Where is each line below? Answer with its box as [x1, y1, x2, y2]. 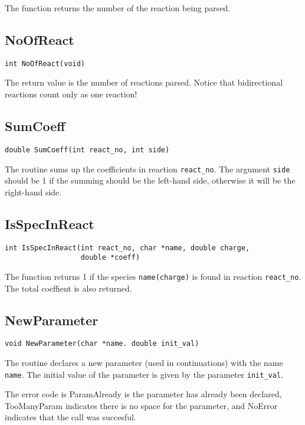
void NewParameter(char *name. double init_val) [5, 339, 199, 348]
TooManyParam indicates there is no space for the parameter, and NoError [5, 399, 278, 411]
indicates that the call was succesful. [5, 411, 136, 423]
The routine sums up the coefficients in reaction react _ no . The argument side [5, 162, 290, 175]
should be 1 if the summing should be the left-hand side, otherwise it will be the [5, 174, 296, 187]
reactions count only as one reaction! [5, 88, 137, 100]
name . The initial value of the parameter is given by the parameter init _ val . [5, 368, 283, 380]
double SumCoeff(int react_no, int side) [5, 145, 170, 154]
